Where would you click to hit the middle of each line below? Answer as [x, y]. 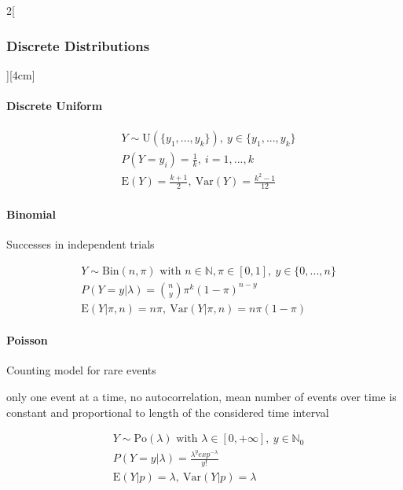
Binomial [31, 214]
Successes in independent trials [81, 244]
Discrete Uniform [55, 105]
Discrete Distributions [78, 45]
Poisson [27, 340]
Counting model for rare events [81, 370]
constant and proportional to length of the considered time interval [168, 412]
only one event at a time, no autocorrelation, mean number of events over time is [201, 397]
